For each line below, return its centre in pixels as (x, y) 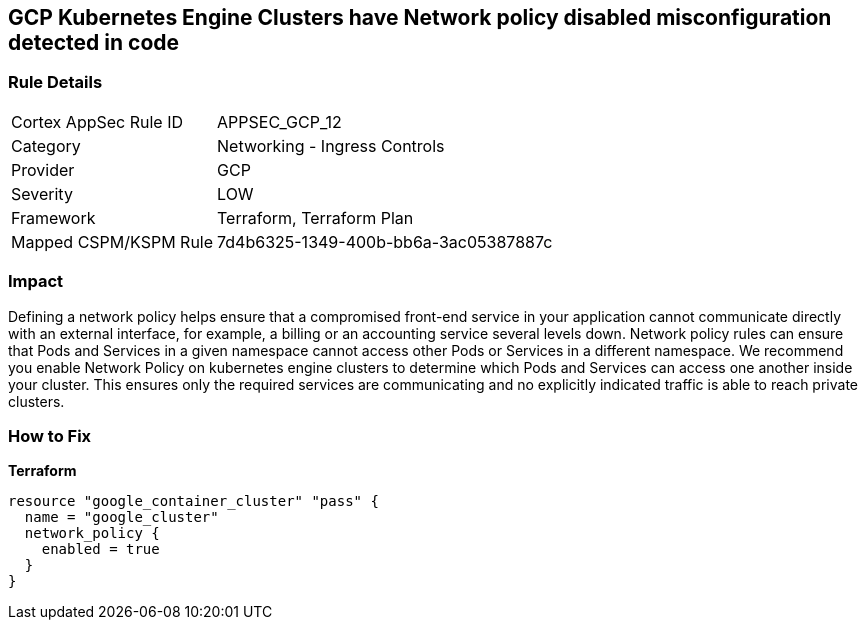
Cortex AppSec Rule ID (97, 121)
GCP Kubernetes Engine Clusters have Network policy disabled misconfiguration (420, 17)
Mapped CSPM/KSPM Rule (112, 241)
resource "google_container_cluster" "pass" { (193, 501)
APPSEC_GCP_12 (279, 121)
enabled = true (100, 549)
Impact (36, 281)
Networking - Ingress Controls (331, 145)
